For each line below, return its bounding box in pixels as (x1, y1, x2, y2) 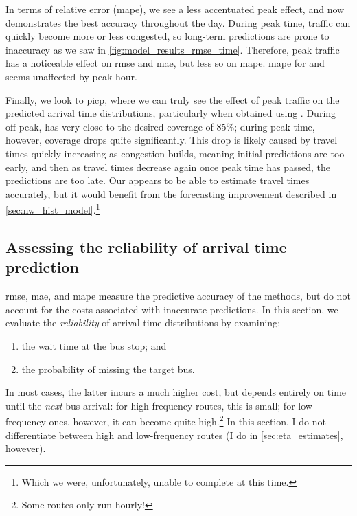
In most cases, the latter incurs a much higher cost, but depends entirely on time (5, 385, 347, 399)
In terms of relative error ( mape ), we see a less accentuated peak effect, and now (5, 2, 345, 16)
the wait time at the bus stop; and (21, 338, 167, 352)
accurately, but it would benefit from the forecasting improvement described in (5, 186, 337, 201)
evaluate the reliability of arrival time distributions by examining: (5, 315, 281, 330)
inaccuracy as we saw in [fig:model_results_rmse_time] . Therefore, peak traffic (5, 42, 340, 56)
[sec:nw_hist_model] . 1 (5, 201, 100, 216)
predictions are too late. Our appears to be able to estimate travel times (5, 173, 310, 188)
